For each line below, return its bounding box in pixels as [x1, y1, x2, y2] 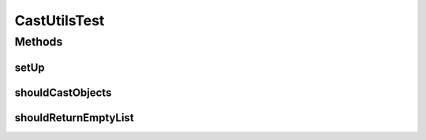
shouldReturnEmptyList [14, 111, 134, 124]
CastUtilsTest [14, 12, 105, 29]
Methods [14, 35, 63, 49]
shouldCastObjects [14, 86, 112, 99]
